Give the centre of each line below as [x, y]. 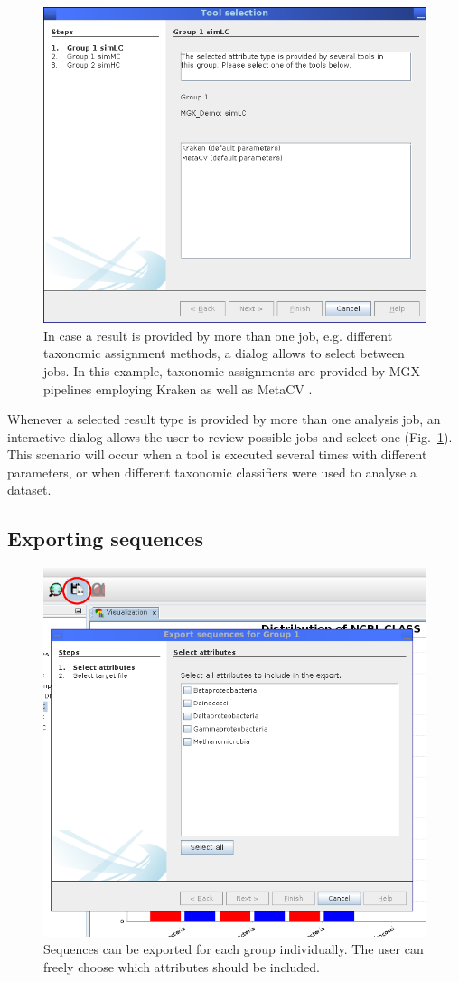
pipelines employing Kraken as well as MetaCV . [178, 388]
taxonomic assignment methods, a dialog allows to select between [224, 353]
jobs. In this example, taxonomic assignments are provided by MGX [232, 370]
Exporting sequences [105, 538]
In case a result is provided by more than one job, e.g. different [218, 335]
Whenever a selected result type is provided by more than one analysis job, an [224, 419]
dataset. [29, 490]
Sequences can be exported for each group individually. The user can [234, 949]
